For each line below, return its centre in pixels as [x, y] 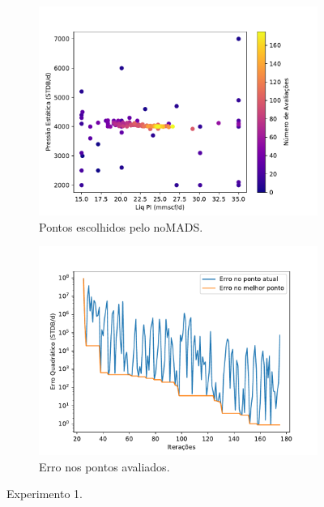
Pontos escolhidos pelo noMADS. [121, 226]
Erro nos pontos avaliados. [104, 466]
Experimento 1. [45, 494]
